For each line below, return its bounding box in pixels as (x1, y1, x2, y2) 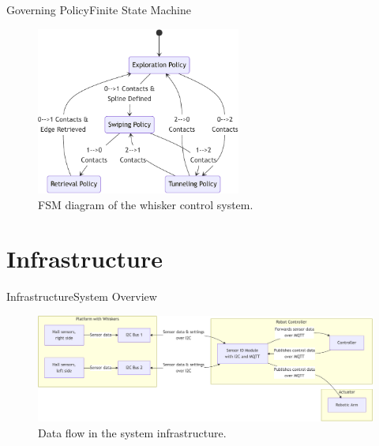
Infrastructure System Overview (6, 288, 157, 305)
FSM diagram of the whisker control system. (38, 196, 253, 212)
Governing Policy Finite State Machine (6, 2, 191, 17)
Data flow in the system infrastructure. (38, 425, 227, 440)
